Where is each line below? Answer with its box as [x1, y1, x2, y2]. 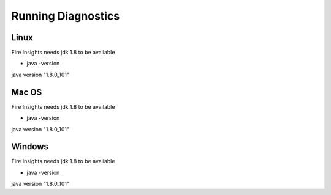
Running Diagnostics [11, 9, 120, 23]
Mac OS [11, 87, 42, 97]
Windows [11, 141, 48, 152]
